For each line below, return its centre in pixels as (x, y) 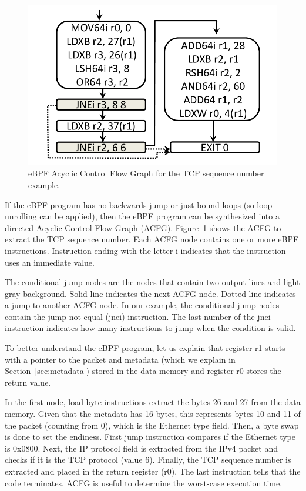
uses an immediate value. (50, 262)
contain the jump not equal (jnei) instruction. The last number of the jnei (138, 316)
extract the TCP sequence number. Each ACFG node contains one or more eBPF (152, 239)
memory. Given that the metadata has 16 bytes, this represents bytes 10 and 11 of (153, 414)
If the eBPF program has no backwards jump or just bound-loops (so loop (139, 204)
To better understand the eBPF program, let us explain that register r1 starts (145, 348)
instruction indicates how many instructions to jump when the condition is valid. (150, 328)
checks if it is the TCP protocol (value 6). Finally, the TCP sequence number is (148, 460)
